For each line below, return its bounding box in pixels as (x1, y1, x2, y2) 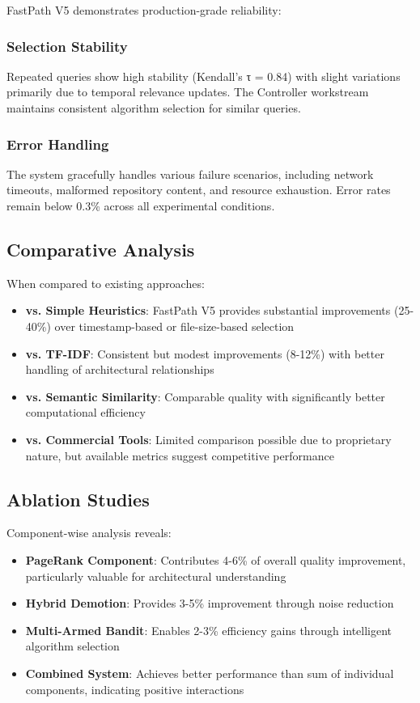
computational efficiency (25, 404, 146, 421)
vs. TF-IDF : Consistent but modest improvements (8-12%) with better (25, 345, 384, 362)
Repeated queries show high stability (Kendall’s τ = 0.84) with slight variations (6, 67, 401, 84)
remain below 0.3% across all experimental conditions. (6, 197, 275, 214)
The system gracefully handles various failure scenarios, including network (6, 165, 374, 182)
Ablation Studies (6, 486, 150, 511)
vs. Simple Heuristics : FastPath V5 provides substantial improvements (25, 302, 391, 319)
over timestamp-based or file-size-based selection (54, 317, 295, 334)
